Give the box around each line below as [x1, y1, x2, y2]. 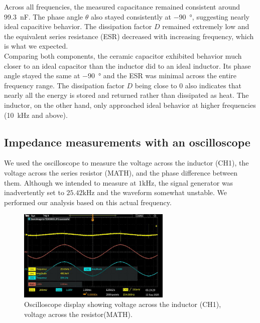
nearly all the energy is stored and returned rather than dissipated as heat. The [4, 90, 249, 100]
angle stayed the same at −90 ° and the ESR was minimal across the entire [4, 70, 236, 81]
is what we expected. [4, 41, 68, 51]
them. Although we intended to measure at [4, 177, 137, 188]
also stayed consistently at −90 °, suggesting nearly [90, 11, 249, 22]
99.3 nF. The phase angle [4, 11, 83, 22]
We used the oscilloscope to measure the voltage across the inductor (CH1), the [4, 157, 249, 168]
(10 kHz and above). [4, 109, 68, 120]
